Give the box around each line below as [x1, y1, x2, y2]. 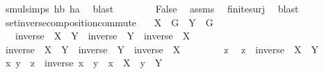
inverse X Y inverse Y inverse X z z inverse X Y [5, 41, 318, 56]
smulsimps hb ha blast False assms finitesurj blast [5, 1, 299, 15]
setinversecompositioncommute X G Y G [5, 15, 213, 29]
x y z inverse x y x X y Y [5, 55, 163, 70]
